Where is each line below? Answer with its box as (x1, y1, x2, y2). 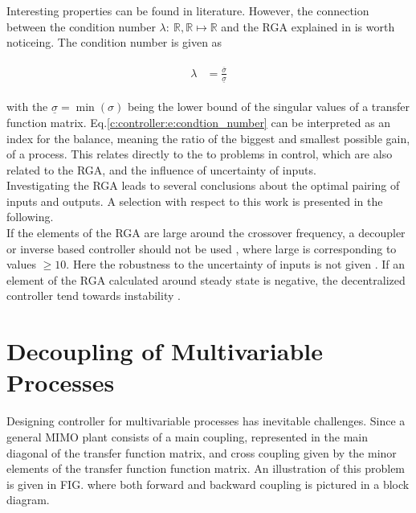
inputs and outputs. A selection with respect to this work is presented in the (6, 192, 383, 209)
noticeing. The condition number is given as (6, 34, 222, 51)
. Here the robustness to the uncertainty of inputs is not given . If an (66, 256, 406, 273)
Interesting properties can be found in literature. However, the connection (6, 2, 369, 18)
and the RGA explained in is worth (221, 18, 395, 35)
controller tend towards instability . (6, 287, 181, 304)
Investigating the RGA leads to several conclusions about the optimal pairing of (6, 177, 400, 194)
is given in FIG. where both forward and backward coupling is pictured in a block (6, 475, 410, 492)
